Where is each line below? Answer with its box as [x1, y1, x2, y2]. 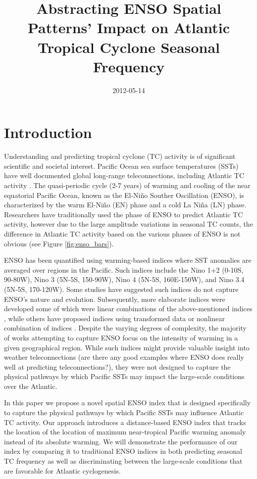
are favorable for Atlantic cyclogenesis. [4, 465, 121, 476]
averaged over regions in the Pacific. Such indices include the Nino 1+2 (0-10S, [4, 264, 244, 275]
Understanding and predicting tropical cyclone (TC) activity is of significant [4, 151, 236, 161]
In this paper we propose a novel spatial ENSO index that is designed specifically [4, 397, 251, 408]
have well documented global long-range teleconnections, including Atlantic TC [4, 170, 245, 181]
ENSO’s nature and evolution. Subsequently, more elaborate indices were [4, 293, 225, 304]
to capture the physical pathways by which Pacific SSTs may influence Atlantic [4, 407, 244, 418]
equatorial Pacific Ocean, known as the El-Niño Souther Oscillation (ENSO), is [4, 190, 244, 200]
